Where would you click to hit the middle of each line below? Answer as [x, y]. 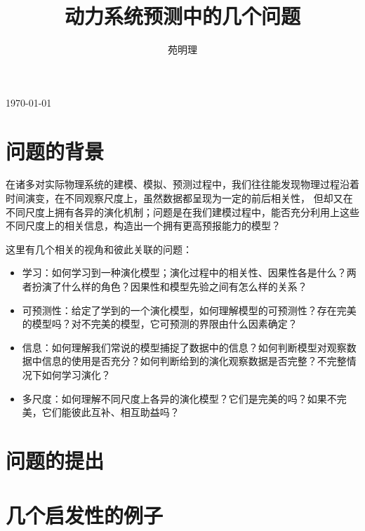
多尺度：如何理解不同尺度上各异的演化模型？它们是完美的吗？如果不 [179, 398]
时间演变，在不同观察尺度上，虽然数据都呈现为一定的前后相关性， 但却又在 [179, 198]
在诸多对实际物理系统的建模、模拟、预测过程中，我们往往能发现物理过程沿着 [182, 184]
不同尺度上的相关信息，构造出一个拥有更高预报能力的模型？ [143, 226]
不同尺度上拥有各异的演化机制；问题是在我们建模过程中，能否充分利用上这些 [182, 211]
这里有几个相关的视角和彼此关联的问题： [99, 249]
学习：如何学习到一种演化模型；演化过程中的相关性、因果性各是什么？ [184, 273]
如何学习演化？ [76, 374]
